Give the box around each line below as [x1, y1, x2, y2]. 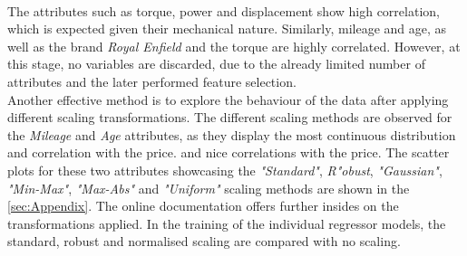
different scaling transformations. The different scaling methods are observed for [7, 108, 452, 127]
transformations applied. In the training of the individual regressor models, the [7, 213, 446, 232]
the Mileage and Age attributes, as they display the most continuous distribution [7, 125, 456, 144]
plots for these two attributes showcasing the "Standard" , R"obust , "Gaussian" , [7, 160, 443, 179]
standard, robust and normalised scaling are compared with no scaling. [7, 232, 401, 251]
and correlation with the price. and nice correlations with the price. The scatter [7, 143, 450, 162]
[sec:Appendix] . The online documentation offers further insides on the [7, 196, 399, 215]
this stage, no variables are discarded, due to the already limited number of [7, 54, 425, 73]
